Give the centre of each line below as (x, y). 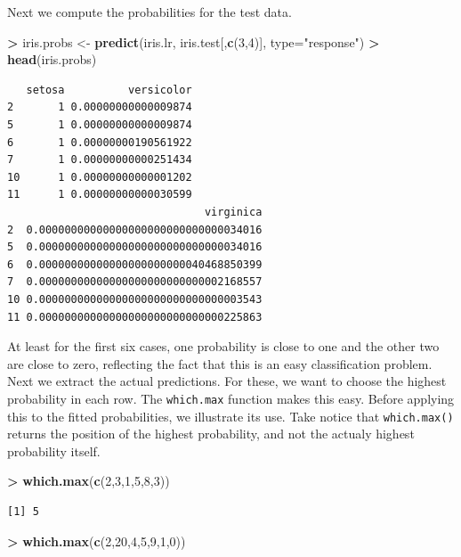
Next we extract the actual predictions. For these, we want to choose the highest (227, 381)
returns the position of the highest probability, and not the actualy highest (211, 434)
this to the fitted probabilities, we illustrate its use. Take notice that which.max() (230, 416)
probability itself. (54, 451)
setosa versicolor (109, 90)
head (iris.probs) (52, 59)
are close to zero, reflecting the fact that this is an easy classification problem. (220, 363)
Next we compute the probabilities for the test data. (150, 12)
